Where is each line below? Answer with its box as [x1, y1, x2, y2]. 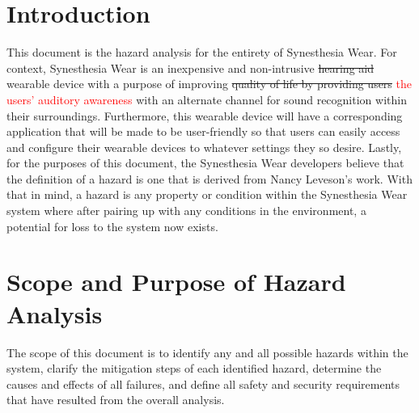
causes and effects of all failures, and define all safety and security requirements [6, 375, 400, 392]
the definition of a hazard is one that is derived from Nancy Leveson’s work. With [6, 170, 413, 187]
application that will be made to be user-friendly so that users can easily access [6, 123, 400, 140]
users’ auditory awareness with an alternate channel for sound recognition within [6, 91, 407, 107]
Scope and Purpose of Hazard [6, 265, 346, 298]
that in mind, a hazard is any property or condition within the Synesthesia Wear [6, 186, 408, 203]
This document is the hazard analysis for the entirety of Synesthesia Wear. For [6, 44, 397, 61]
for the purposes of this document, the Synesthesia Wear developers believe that [6, 154, 404, 171]
